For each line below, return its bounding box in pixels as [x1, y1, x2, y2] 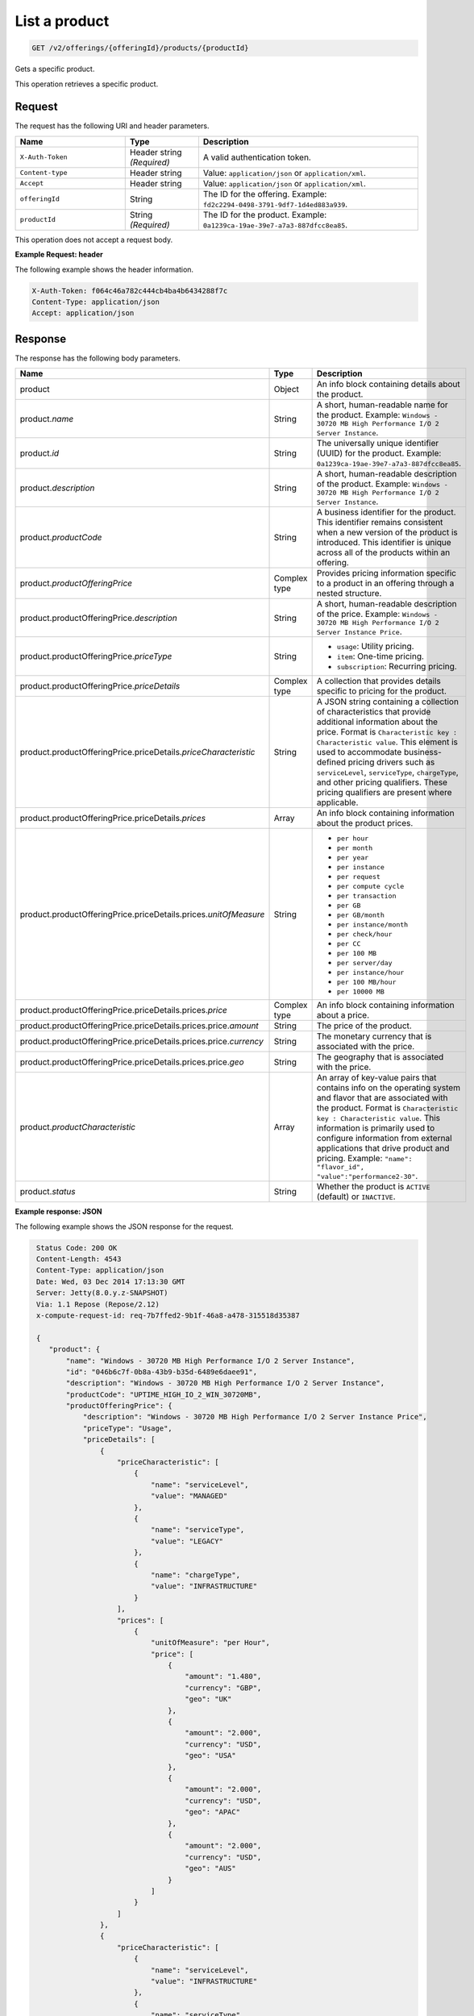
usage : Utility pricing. [336, 641, 414, 652]
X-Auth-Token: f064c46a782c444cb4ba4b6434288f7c [31, 286, 228, 295]
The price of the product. [316, 1020, 413, 1031]
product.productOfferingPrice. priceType [19, 651, 173, 662]
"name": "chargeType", [150, 1570, 241, 1580]
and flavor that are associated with [316, 1093, 448, 1104]
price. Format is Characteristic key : [316, 727, 458, 738]
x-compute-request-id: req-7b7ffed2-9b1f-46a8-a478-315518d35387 [36, 1310, 300, 1320]
